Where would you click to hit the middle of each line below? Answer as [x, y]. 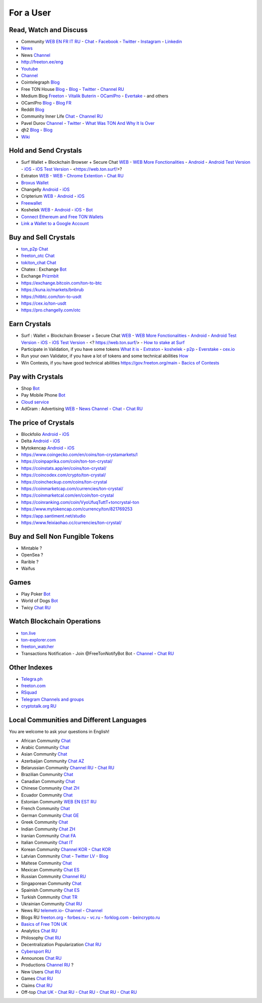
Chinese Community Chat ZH [50, 788]
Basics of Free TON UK [44, 924]
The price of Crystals [42, 423]
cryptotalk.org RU [39, 706]
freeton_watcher [38, 647]
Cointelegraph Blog [41, 82]
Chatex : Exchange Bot [44, 269]
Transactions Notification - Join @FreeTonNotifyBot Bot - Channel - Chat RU [98, 653]
